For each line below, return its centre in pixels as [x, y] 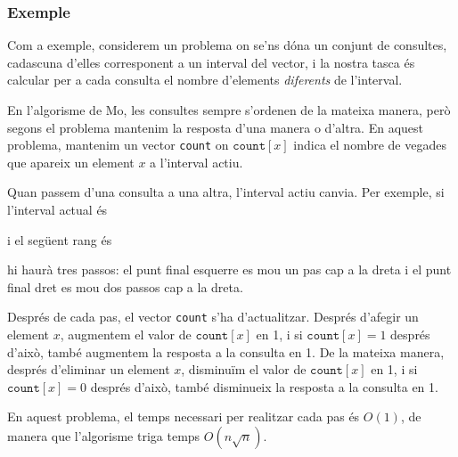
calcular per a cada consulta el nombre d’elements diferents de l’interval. [205, 80]
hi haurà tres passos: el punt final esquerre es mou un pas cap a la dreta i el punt [229, 269]
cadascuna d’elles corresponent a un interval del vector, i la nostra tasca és [211, 62]
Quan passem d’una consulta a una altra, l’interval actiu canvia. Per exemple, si [226, 192]
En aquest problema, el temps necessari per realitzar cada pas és [184, 416]
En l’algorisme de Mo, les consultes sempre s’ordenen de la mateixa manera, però [229, 110]
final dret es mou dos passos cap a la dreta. [125, 286]
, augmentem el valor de [126, 335]
